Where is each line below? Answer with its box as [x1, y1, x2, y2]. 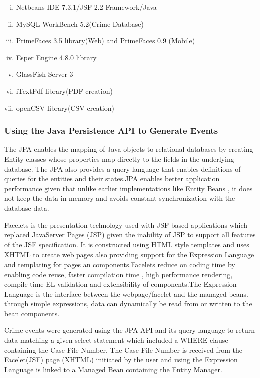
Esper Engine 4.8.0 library [16, 52, 97, 62]
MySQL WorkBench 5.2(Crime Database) [16, 18, 144, 29]
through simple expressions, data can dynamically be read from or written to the [4, 298, 252, 309]
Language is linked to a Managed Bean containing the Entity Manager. [4, 364, 222, 374]
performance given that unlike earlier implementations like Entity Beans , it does [4, 183, 253, 193]
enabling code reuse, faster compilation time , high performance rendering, [4, 269, 233, 279]
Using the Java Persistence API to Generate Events [4, 124, 218, 137]
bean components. [4, 308, 60, 318]
